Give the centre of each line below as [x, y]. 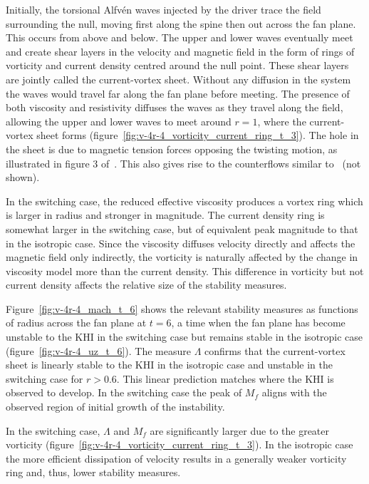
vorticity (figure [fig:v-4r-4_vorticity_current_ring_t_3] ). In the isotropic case [180, 444]
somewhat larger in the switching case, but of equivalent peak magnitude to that [182, 228]
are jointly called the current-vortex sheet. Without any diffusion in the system [178, 79]
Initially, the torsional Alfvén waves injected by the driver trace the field [163, 9]
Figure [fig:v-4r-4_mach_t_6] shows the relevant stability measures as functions [182, 308]
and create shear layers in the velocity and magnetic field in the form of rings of [180, 51]
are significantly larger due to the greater [240, 430]
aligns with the [294, 392]
